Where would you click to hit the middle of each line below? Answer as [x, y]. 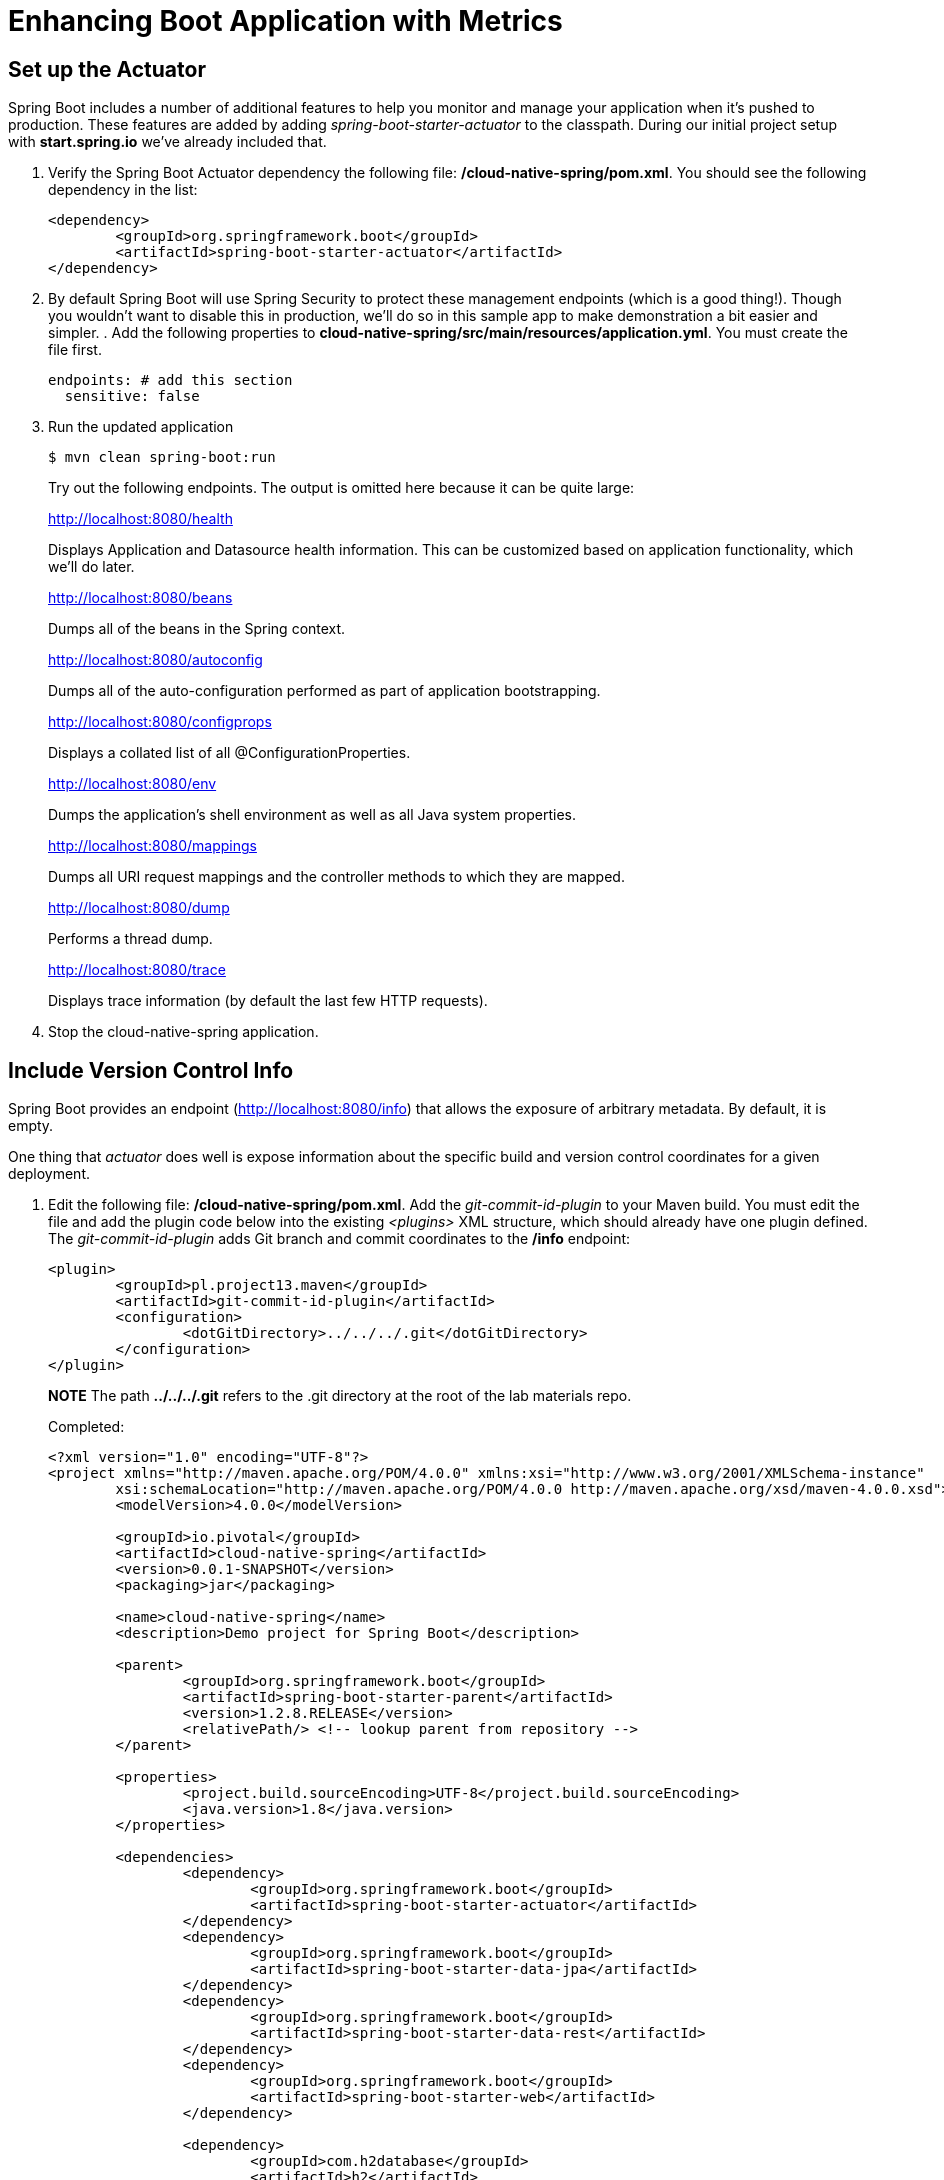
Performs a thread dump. [130, 939]
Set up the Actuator [107, 69]
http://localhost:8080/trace [137, 970]
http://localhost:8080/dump [139, 908]
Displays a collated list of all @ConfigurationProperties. [229, 753]
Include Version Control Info [151, 1070]
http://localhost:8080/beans [140, 598]
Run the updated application [141, 427]
